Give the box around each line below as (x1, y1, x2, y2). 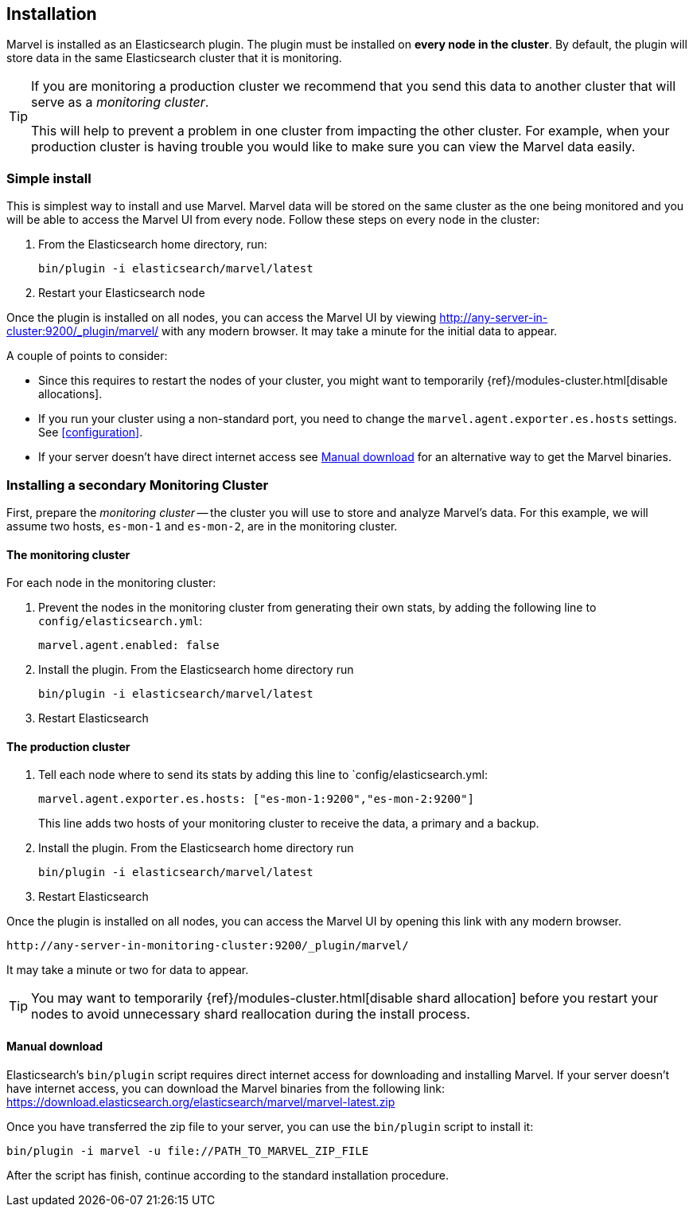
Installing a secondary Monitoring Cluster (6, 476, 269, 493)
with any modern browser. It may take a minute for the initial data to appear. (162, 324, 558, 338)
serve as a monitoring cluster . (31, 94, 209, 111)
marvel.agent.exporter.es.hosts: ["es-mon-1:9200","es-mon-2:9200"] (38, 792, 474, 806)
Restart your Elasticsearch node (38, 286, 205, 300)
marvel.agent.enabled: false (38, 639, 220, 652)
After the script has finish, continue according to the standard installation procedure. (6, 1168, 449, 1182)
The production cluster (6, 739, 130, 753)
